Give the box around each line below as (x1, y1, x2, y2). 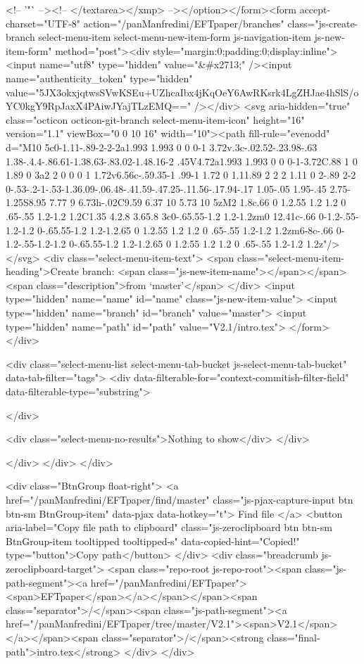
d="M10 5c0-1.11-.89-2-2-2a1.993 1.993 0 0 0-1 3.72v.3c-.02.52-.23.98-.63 (6, 139, 318, 154)
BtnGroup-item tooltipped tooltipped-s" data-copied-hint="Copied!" (6, 533, 300, 548)
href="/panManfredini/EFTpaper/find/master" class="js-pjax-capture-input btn (6, 492, 353, 506)
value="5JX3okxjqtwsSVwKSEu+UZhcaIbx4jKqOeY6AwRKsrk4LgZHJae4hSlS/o (6, 84, 359, 99)
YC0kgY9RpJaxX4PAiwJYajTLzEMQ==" (6, 98, 192, 113)
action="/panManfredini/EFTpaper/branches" (83, 15, 284, 30)
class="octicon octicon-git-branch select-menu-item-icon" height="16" (6, 112, 305, 127)
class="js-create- (287, 15, 358, 30)
